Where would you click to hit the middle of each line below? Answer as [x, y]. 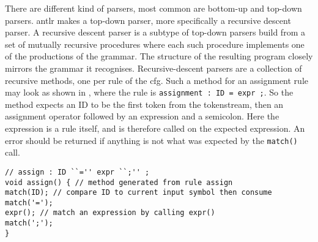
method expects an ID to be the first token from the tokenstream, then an [144, 104]
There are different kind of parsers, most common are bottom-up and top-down [153, 8]
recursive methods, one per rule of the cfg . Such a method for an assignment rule [157, 80]
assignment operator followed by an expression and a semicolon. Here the [142, 116]
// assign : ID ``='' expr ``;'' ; [77, 172]
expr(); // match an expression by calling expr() [110, 213]
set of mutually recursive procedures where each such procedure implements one [155, 44]
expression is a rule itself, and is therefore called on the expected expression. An [155, 128]
